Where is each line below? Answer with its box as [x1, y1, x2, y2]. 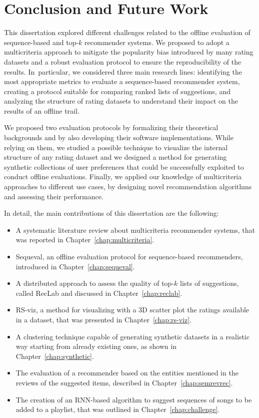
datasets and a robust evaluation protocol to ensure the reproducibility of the [4, 56, 241, 67]
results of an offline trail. [4, 105, 79, 116]
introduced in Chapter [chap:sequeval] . [15, 261, 135, 271]
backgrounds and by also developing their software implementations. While [4, 132, 233, 143]
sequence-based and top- [4, 37, 79, 47]
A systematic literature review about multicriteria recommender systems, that [15, 224, 255, 235]
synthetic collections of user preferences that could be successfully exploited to [4, 161, 244, 172]
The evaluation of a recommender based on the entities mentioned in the [15, 367, 238, 378]
